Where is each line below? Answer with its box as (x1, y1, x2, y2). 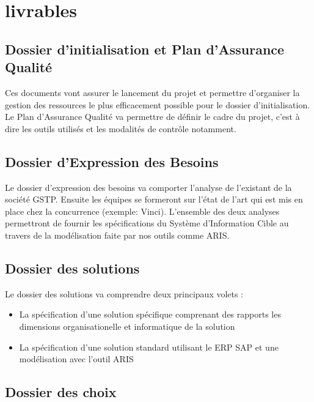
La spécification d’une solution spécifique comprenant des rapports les (19, 308, 281, 321)
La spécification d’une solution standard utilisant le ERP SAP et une (19, 340, 279, 353)
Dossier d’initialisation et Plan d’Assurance (5, 39, 285, 58)
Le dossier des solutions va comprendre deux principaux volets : (5, 287, 244, 300)
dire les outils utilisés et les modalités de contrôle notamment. (5, 122, 236, 135)
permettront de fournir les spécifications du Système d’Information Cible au (5, 217, 289, 229)
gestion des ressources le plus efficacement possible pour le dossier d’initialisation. (5, 98, 310, 111)
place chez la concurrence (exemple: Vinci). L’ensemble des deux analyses (5, 204, 280, 217)
